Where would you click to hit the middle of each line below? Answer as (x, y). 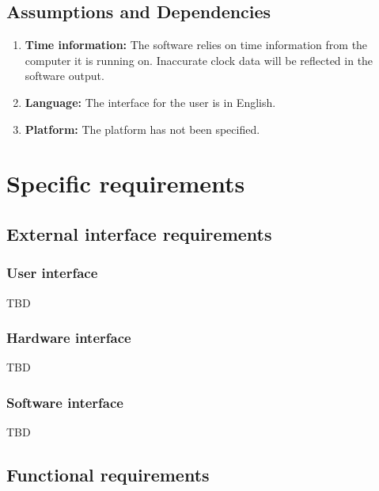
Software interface (65, 402)
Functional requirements (108, 475)
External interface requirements (139, 233)
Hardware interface (69, 338)
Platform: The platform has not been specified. (142, 129)
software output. (64, 76)
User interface (52, 273)
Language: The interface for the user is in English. (150, 102)
